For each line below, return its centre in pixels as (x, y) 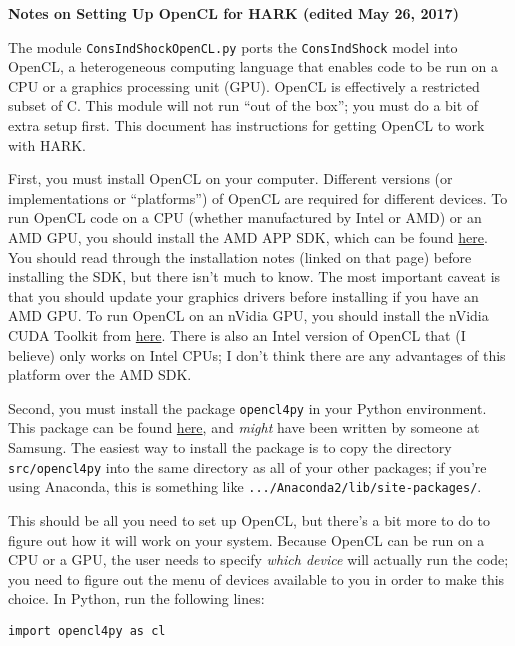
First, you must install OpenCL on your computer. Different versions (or (230, 178)
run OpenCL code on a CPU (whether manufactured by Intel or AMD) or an (245, 217)
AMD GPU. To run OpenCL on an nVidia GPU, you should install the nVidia (248, 315)
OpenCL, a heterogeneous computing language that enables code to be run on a (253, 66)
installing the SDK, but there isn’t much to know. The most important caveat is (254, 276)
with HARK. (47, 144)
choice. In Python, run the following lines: (136, 598)
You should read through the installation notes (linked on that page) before (240, 256)
